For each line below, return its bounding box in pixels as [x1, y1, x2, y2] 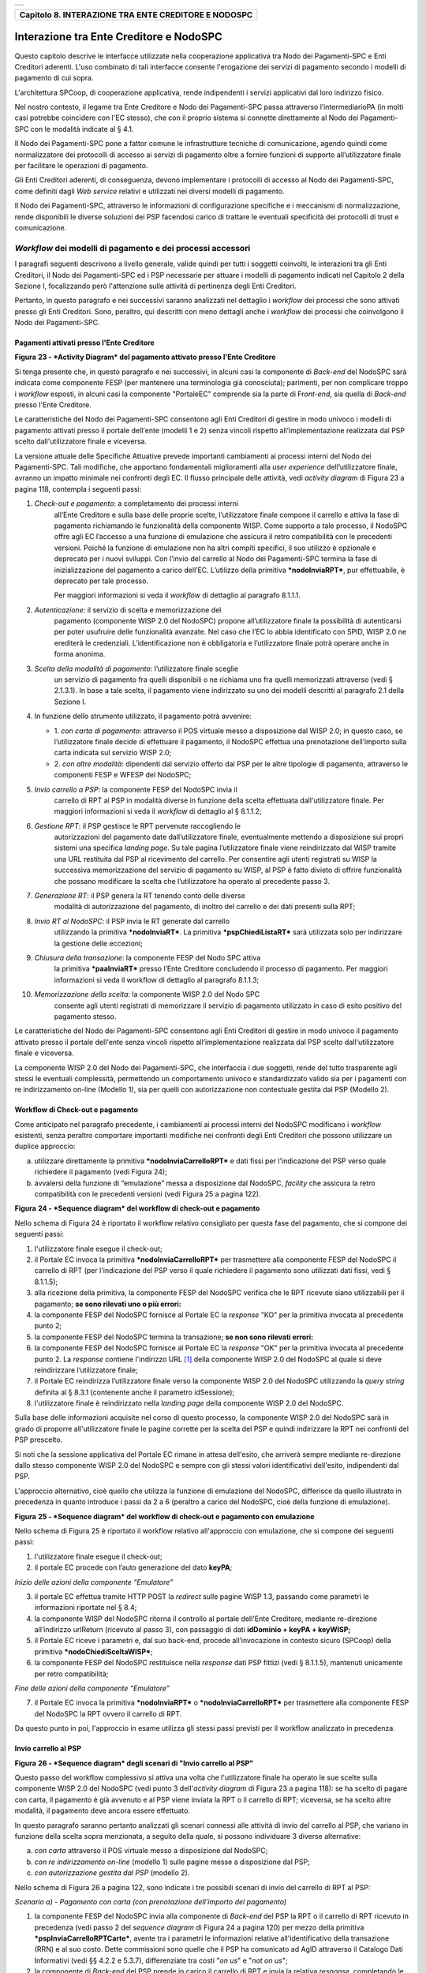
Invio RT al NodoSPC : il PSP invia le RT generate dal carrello [34, 916, 230, 926]
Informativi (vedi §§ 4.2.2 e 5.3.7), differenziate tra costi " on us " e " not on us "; [34, 1956, 288, 1965]
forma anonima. [54, 650, 106, 659]
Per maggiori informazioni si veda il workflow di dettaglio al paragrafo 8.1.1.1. [54, 590, 301, 600]
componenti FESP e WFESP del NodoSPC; [54, 770, 192, 780]
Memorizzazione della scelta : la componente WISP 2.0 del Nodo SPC [34, 990, 260, 999]
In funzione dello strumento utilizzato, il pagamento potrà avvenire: [34, 711, 252, 721]
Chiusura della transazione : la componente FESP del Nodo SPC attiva [34, 953, 261, 962]
